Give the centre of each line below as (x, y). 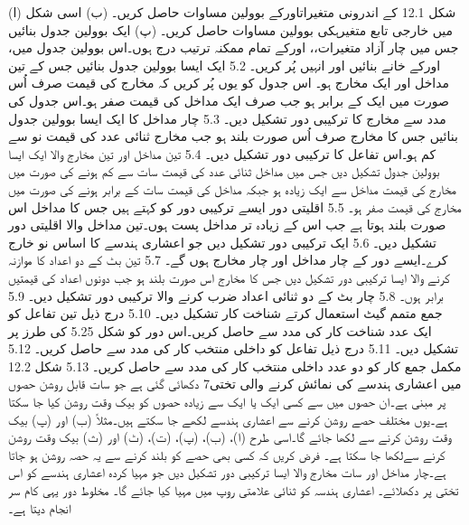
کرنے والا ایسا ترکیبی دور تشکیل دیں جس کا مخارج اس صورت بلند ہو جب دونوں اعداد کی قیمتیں (229, 277)
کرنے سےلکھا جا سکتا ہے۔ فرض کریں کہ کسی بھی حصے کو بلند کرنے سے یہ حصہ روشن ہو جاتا (227, 454)
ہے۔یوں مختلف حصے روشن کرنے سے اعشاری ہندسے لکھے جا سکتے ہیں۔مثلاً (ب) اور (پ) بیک (228, 419)
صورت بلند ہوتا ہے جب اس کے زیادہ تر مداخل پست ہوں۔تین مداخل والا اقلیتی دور (227, 225)
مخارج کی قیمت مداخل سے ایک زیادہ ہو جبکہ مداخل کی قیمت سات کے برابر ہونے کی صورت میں (233, 188)
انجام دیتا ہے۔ (40, 507)
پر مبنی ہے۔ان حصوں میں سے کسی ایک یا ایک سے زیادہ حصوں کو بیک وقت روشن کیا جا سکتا (227, 402)
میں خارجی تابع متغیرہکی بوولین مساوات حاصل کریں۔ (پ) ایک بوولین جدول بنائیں (231, 29)
